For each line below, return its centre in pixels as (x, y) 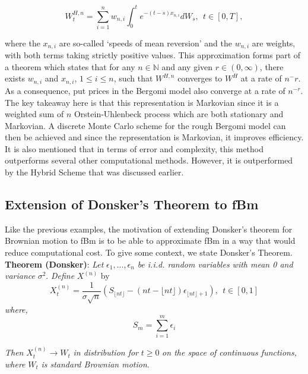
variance (20, 276)
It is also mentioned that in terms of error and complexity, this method (134, 148)
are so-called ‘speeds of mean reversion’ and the (146, 43)
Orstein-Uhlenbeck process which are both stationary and (179, 114)
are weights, (274, 43)
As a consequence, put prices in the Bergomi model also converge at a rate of (145, 90)
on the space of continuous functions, (229, 352)
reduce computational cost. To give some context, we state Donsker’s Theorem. (149, 252)
